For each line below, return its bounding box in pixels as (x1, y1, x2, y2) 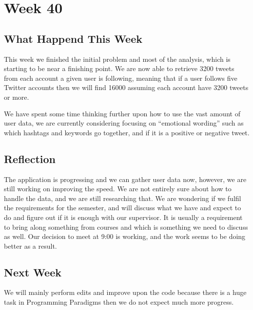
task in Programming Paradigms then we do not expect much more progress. (4, 297, 234, 307)
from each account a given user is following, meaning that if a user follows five (4, 73, 237, 83)
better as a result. (4, 240, 57, 251)
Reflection (4, 151, 56, 166)
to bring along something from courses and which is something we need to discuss (4, 221, 248, 232)
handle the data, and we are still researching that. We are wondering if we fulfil (4, 193, 241, 203)
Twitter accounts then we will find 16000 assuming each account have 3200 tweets (4, 82, 249, 92)
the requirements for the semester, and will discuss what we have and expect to (4, 202, 241, 213)
